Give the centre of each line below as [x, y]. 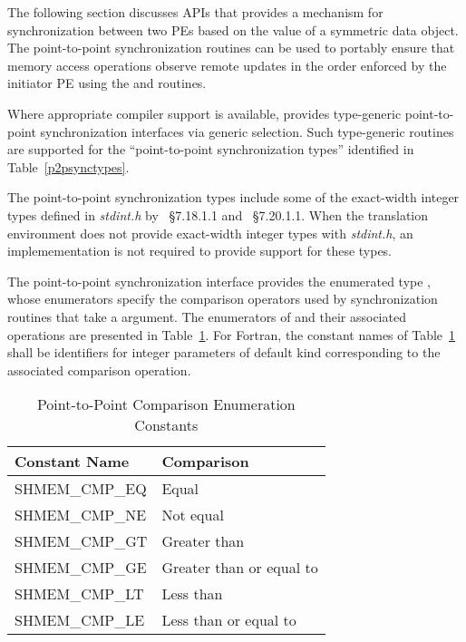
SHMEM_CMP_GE [81, 568]
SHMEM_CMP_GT [81, 541]
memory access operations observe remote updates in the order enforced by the [227, 65]
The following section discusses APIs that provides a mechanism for [195, 12]
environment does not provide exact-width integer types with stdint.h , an [210, 233]
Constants [166, 425]
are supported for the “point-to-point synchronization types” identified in [211, 149]
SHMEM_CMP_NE [81, 515]
